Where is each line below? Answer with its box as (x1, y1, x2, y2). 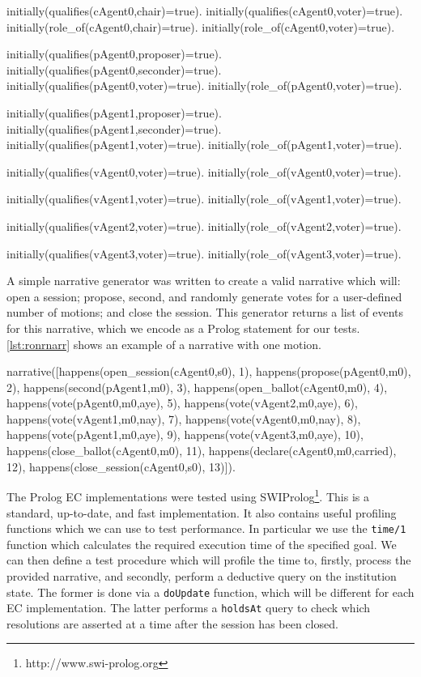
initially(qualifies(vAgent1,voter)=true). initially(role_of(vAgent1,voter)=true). (6, 190, 402, 207)
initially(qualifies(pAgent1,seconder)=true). (6, 120, 222, 137)
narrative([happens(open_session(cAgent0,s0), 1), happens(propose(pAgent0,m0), (6, 363, 411, 380)
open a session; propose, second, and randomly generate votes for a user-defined (6, 287, 402, 304)
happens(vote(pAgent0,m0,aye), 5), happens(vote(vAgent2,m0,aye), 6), (6, 394, 358, 411)
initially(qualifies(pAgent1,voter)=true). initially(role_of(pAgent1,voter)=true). (6, 136, 402, 153)
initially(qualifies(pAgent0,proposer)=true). (6, 45, 222, 62)
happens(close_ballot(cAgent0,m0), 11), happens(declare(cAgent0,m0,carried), (6, 442, 397, 459)
